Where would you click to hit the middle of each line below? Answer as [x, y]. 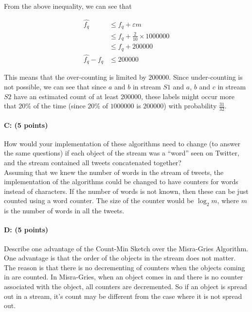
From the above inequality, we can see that [68, 6]
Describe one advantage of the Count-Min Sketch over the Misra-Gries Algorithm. [126, 248]
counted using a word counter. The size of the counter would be [99, 200]
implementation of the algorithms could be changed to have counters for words [121, 182]
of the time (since [59, 106]
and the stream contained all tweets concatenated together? [93, 163]
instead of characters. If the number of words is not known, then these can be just [126, 191]
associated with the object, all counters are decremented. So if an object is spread [126, 286]
